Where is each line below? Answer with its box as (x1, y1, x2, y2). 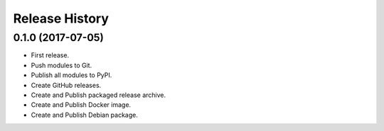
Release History (13, 11, 110, 26)
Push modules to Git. (31, 61, 92, 69)
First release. (31, 51, 70, 59)
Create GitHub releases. (31, 81, 102, 89)
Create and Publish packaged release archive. (31, 91, 166, 99)
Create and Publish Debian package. (31, 110, 138, 119)
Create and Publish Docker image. (31, 101, 132, 109)
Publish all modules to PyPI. (31, 71, 112, 79)
